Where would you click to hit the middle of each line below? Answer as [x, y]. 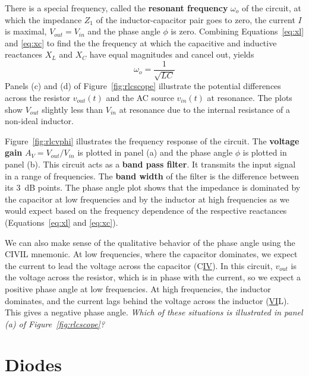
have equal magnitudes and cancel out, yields [172, 54]
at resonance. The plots [250, 98]
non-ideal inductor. [39, 121]
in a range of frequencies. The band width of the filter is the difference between [152, 176]
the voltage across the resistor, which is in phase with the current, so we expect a [153, 277]
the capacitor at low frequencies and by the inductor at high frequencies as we [147, 199]
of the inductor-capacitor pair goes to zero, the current [196, 19]
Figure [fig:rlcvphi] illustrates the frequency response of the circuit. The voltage [152, 140]
